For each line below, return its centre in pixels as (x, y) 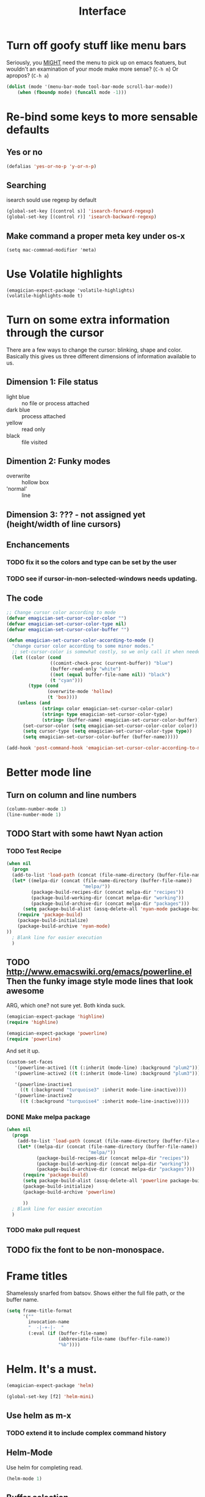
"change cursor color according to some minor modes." (83, 646)
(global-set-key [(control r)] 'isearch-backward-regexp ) (81, 217)
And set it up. (23, 1051)
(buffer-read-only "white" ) (85, 669)
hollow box (35, 482)
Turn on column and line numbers (72, 795)
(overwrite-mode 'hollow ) (80, 692)
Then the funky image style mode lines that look (100, 981)
